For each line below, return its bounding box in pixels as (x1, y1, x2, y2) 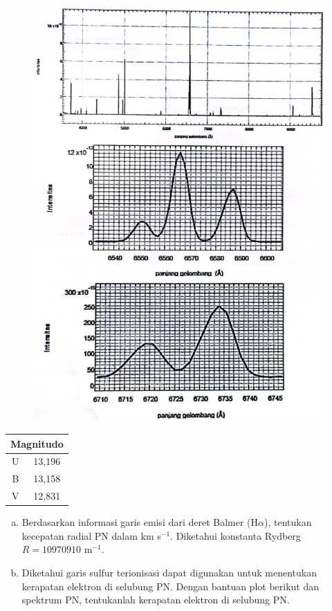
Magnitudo (10, 436, 64, 450)
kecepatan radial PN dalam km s (21, 528, 161, 542)
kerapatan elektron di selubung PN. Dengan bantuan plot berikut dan (21, 578, 320, 593)
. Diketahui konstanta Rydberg (170, 528, 301, 542)
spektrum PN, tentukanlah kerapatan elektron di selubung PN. (21, 592, 290, 607)
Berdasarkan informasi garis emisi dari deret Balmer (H (21, 515, 259, 529)
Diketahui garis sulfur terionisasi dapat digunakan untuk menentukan (21, 565, 317, 580)
